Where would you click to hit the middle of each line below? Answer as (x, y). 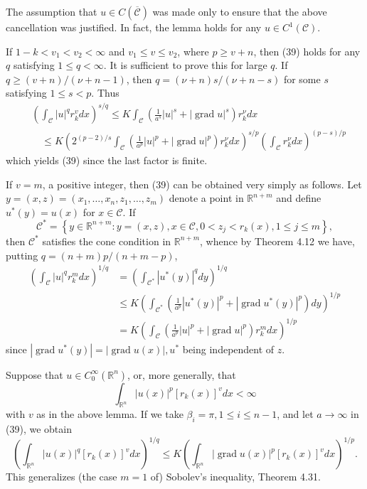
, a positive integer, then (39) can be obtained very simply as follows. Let (202, 184)
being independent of (228, 349)
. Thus (105, 93)
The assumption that (52, 11)
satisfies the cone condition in (107, 241)
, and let (295, 414)
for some (302, 79)
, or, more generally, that (182, 374)
